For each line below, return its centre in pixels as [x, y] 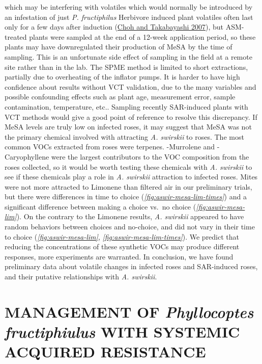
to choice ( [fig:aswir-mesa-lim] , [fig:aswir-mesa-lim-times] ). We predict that [122, 236]
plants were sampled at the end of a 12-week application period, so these [142, 36]
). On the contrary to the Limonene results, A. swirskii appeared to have [130, 216]
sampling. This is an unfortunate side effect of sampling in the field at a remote [128, 56]
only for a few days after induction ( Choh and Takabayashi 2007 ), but [114, 27]
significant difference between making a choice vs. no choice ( [100, 206]
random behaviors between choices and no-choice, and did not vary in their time [130, 227]
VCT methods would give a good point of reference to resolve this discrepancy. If [131, 116]
